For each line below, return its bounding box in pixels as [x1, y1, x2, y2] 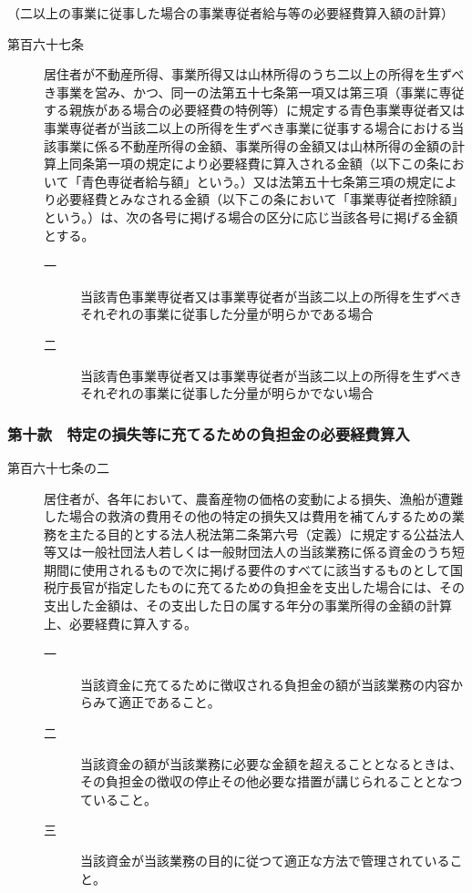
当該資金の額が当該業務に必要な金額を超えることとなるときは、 [80, 754, 463, 773]
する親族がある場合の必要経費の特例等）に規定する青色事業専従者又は [44, 100, 465, 119]
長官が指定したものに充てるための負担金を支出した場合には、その [68, 578, 465, 597]
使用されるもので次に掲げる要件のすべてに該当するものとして [81, 559, 451, 579]
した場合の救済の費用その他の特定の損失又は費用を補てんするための [44, 507, 452, 526]
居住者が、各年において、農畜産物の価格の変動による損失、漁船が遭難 [44, 488, 464, 508]
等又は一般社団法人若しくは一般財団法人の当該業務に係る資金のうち [44, 542, 452, 561]
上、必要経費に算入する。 [44, 613, 197, 632]
